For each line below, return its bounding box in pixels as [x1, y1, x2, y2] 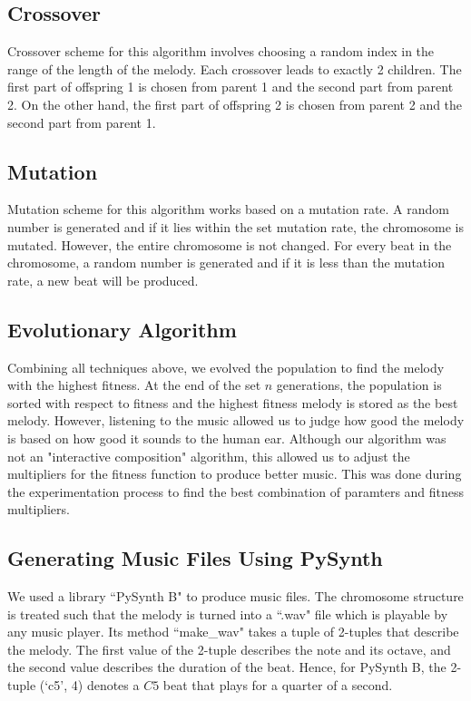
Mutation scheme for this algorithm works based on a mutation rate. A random [7, 200, 450, 219]
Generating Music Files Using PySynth [7, 544, 383, 572]
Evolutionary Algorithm [7, 315, 237, 343]
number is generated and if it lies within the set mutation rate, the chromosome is [7, 217, 464, 236]
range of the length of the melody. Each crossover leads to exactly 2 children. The [7, 59, 462, 78]
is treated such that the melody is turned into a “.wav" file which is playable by [7, 604, 448, 623]
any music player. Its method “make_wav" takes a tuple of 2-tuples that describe [7, 622, 459, 641]
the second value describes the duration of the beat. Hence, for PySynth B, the [7, 657, 446, 677]
